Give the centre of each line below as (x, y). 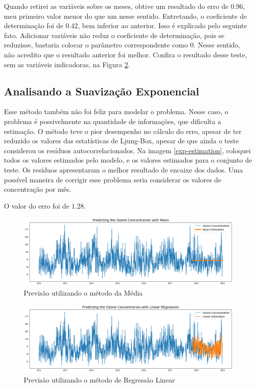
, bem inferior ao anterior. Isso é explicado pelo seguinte (162, 25)
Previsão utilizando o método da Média (83, 292)
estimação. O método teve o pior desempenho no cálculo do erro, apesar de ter (123, 131)
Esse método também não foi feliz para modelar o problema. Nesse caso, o (116, 111)
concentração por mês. (38, 189)
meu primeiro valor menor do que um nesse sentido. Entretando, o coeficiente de (126, 16)
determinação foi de (34, 25)
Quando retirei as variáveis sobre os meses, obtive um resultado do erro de (116, 6)
